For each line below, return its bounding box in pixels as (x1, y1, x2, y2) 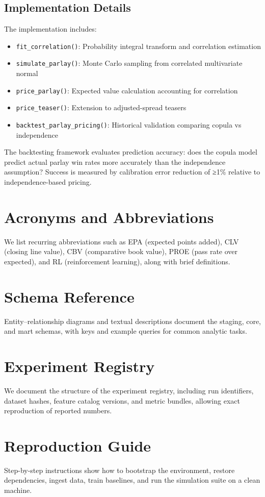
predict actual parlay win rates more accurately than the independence (4, 156, 226, 167)
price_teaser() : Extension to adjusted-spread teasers (16, 102, 187, 113)
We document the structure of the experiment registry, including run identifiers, (4, 385, 254, 395)
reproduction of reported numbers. (4, 405, 112, 416)
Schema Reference (4, 286, 135, 307)
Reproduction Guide (4, 435, 151, 456)
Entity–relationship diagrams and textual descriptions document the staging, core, (4, 315, 261, 326)
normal (16, 68, 38, 79)
